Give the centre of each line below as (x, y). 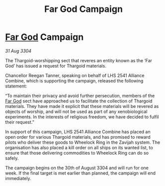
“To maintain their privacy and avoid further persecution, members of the (80, 95)
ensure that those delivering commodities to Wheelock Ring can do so (77, 153)
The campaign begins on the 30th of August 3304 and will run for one (77, 168)
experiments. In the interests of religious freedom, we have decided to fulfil (82, 117)
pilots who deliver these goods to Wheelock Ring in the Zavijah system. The (83, 142)
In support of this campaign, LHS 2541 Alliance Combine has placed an (78, 132)
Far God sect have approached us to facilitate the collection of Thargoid (79, 101)
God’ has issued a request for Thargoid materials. (56, 66)
